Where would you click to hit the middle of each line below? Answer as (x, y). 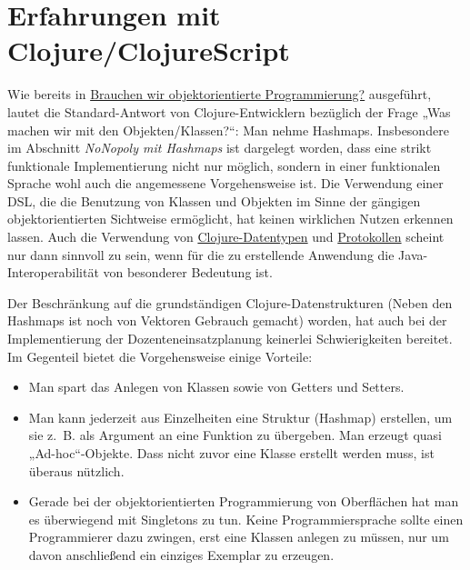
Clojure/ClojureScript (149, 50)
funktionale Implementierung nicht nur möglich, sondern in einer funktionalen (224, 165)
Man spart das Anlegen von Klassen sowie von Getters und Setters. (216, 387)
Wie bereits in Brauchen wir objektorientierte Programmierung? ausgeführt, (220, 94)
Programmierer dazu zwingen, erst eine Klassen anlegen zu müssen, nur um (239, 537)
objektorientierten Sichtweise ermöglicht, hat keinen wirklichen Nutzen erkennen (230, 219)
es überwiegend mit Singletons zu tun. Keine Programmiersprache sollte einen (246, 519)
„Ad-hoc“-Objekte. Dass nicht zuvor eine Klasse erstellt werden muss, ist (231, 453)
